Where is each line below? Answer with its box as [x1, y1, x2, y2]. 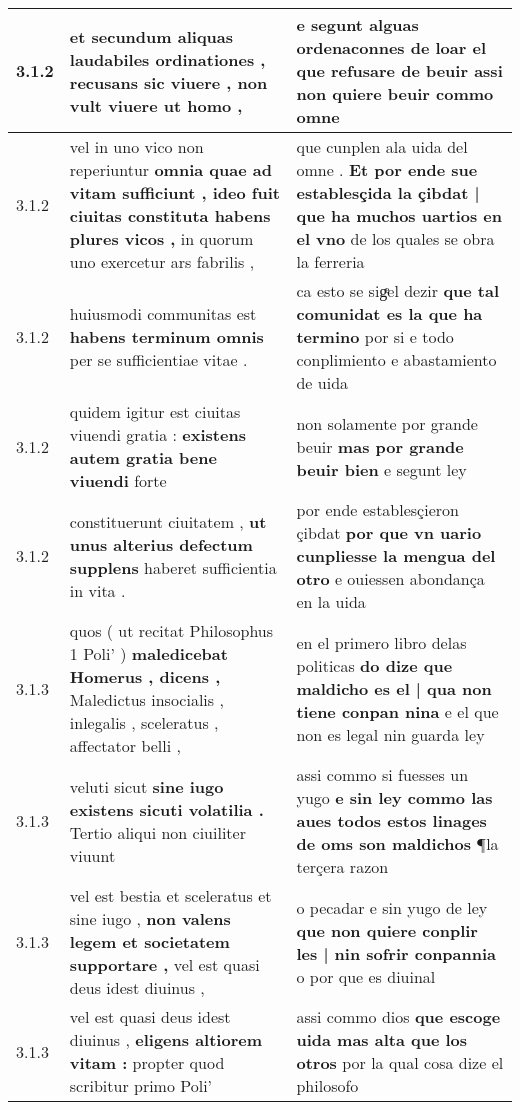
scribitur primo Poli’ [69, 1074, 213, 1097]
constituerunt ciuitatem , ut [69, 509, 267, 533]
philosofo [296, 1074, 359, 1097]
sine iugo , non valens [69, 907, 231, 930]
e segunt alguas [296, 13, 419, 36]
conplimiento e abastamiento [296, 348, 497, 371]
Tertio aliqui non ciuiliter [69, 820, 246, 844]
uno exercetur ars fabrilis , [69, 250, 255, 273]
